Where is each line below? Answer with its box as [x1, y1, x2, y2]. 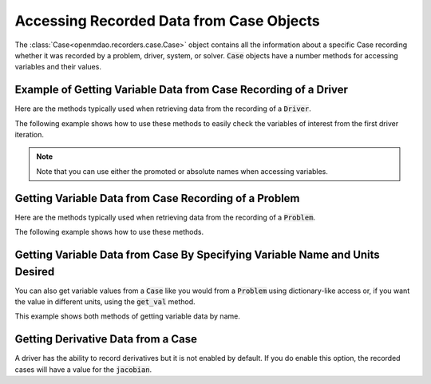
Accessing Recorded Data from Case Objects [14, 12, 320, 30]
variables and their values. [14, 62, 101, 72]
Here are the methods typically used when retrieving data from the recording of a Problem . [14, 212, 315, 222]
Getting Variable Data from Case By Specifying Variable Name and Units [14, 247, 381, 261]
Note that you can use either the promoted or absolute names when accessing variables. [36, 166, 329, 176]
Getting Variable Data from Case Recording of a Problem [14, 192, 300, 205]
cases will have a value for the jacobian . [14, 364, 152, 374]
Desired [14, 264, 55, 279]
